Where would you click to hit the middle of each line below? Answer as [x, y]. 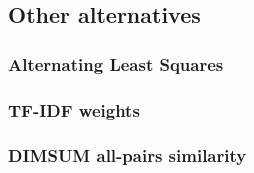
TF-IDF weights [74, 109]
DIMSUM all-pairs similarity [127, 155]
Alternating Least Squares [116, 63]
